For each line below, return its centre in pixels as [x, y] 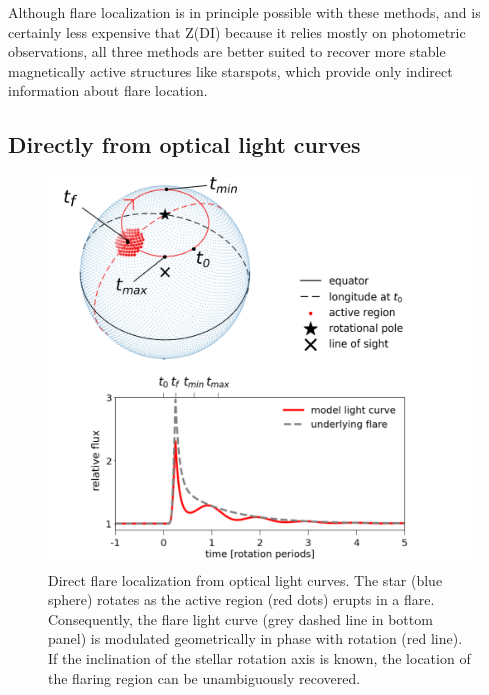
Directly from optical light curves [184, 144]
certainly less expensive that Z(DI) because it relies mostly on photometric [237, 31]
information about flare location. [108, 90]
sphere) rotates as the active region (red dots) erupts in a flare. [241, 599]
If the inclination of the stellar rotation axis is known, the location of [259, 657]
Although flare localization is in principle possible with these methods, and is [244, 12]
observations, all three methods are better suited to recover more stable [227, 51]
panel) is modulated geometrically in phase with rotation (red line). [255, 638]
